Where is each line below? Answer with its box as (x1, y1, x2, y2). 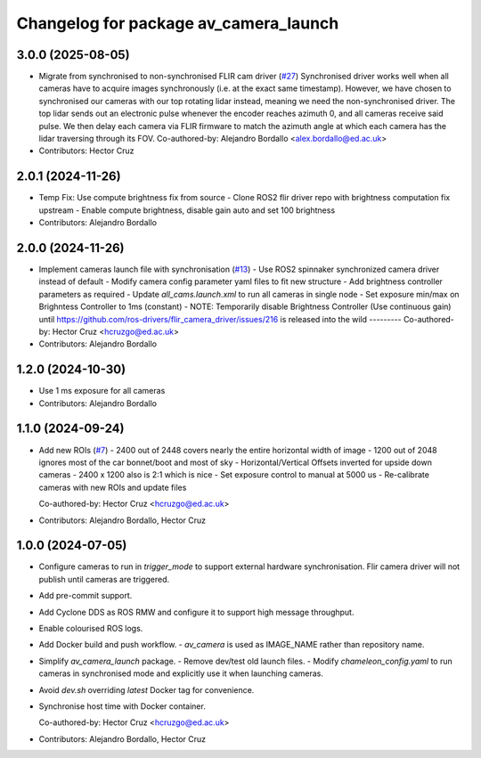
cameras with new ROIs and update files (38, 482, 187, 493)
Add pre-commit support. (38, 591, 133, 601)
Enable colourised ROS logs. (38, 623, 143, 633)
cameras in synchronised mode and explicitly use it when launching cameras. (38, 668, 324, 679)
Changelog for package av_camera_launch (16, 13, 339, 33)
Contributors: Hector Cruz (38, 145, 135, 156)
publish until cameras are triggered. (38, 574, 170, 584)
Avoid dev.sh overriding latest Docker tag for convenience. (38, 684, 255, 695)
